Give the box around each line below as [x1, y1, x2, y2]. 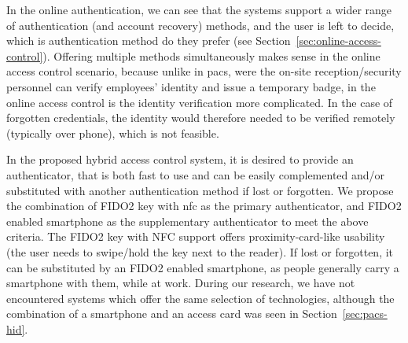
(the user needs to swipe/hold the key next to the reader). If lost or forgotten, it [6, 243, 394, 260]
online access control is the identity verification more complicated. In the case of [6, 94, 393, 110]
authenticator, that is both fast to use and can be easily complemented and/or [6, 166, 385, 183]
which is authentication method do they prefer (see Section [6, 32, 291, 49]
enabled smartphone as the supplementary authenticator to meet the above [6, 212, 369, 229]
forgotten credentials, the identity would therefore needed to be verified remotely [6, 109, 395, 126]
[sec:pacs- [342, 305, 388, 322]
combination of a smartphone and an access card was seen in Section [6, 305, 337, 322]
